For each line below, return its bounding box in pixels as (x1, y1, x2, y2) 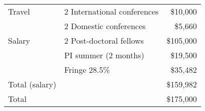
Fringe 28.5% (64, 64, 110, 75)
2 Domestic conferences (64, 20, 146, 32)
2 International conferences (64, 6, 159, 17)
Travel (8, 6, 30, 17)
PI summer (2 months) (64, 49, 144, 61)
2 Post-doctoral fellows (64, 35, 144, 46)
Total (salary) (8, 78, 57, 90)
